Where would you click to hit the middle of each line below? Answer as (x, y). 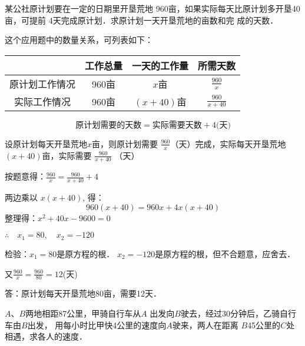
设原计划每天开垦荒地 (46, 143)
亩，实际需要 (67, 155)
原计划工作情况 (43, 84)
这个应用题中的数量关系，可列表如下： (79, 40)
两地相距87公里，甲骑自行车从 (83, 313)
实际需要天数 (177, 125)
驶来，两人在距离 (205, 325)
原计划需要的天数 (109, 125)
